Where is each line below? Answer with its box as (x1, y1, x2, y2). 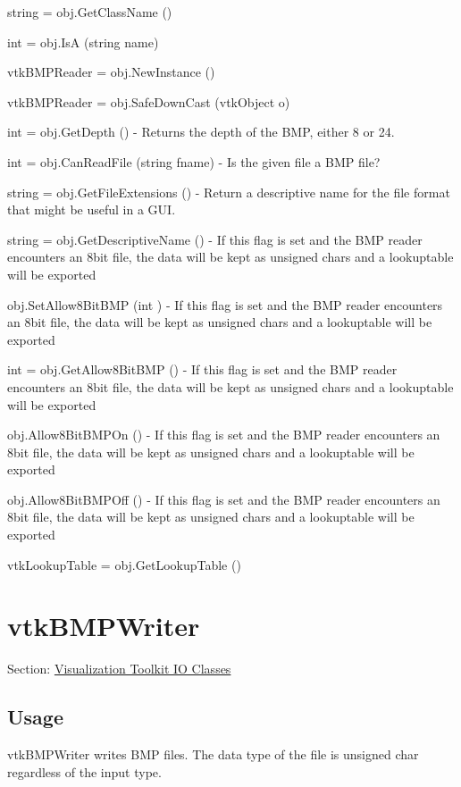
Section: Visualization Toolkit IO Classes (7, 659, 231, 678)
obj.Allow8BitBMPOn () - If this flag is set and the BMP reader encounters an (7, 425, 440, 444)
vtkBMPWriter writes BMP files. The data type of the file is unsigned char (7, 745, 419, 764)
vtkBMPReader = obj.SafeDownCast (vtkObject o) (7, 92, 290, 111)
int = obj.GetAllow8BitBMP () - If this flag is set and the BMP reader (7, 360, 398, 379)
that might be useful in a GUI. (7, 200, 176, 219)
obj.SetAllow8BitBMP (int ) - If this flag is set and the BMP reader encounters (7, 295, 443, 314)
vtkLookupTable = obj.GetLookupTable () (7, 555, 241, 574)
